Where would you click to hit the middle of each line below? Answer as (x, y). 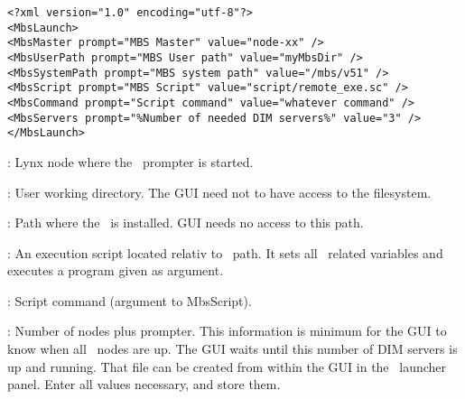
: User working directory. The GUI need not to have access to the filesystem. (219, 192)
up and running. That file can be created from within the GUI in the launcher (227, 366)
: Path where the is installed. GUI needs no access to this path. (186, 223)
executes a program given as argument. (116, 270)
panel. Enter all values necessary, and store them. (144, 384)
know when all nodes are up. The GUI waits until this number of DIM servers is (232, 349)
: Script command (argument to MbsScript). (130, 300)
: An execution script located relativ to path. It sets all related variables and (225, 252)
